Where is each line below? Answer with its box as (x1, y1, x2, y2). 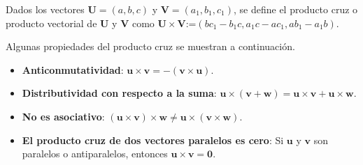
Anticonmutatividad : (22, 62, 124, 77)
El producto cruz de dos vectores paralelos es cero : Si (22, 132, 284, 147)
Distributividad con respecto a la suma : (22, 86, 217, 100)
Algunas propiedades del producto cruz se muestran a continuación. (6, 39, 295, 54)
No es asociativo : (22, 109, 105, 123)
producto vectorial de (6, 15, 97, 30)
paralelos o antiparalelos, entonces (22, 146, 168, 161)
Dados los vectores (6, 2, 85, 16)
